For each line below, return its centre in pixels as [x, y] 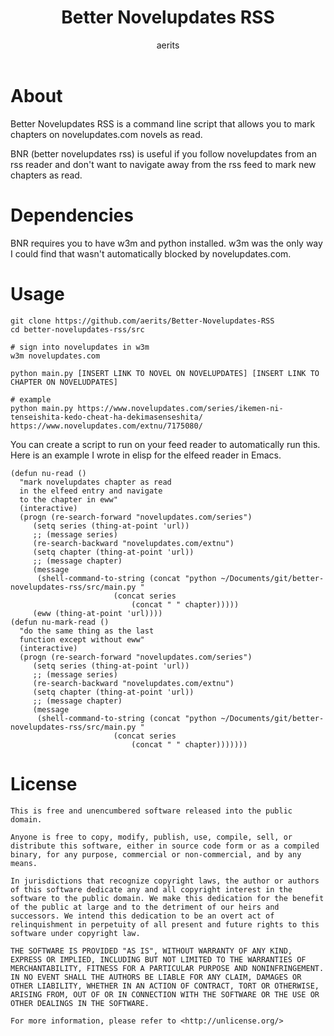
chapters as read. [46, 175]
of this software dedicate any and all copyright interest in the [151, 889]
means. [24, 863]
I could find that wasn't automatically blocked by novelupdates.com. [151, 253]
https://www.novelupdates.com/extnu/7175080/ [106, 426]
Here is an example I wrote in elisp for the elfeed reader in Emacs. [146, 455]
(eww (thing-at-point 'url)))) [97, 613]
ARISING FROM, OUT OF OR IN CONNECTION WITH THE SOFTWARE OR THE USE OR [165, 994]
